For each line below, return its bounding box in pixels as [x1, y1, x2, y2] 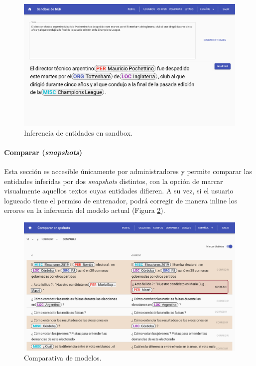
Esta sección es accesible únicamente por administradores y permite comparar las [4, 166, 252, 177]
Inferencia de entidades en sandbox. [24, 127, 132, 138]
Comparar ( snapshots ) [4, 147, 82, 157]
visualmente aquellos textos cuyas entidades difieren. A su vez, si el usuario [4, 185, 234, 196]
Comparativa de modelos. [24, 352, 102, 363]
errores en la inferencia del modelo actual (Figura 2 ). [4, 205, 165, 215]
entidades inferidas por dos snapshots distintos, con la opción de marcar [4, 176, 223, 186]
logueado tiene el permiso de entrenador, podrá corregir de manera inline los [4, 195, 237, 205]
